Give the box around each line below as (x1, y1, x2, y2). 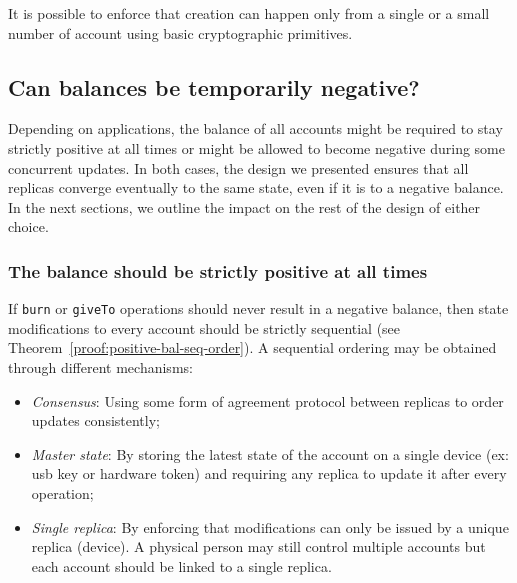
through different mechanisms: (8, 357, 193, 378)
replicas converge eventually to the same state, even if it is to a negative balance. (8, 177, 504, 198)
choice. (8, 216, 49, 237)
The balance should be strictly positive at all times (8, 258, 428, 283)
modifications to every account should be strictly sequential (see (8, 317, 401, 338)
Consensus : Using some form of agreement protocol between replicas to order (31, 390, 504, 411)
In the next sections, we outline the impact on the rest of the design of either (8, 196, 481, 217)
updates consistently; (31, 410, 160, 431)
